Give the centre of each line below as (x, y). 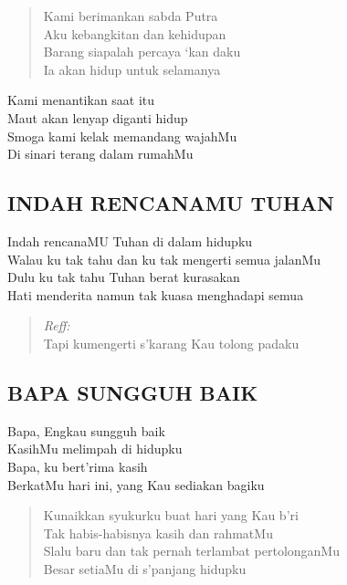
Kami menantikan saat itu (81, 100)
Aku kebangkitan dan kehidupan (135, 33)
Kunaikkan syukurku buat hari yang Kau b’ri (171, 515)
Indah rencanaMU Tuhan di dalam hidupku (130, 240)
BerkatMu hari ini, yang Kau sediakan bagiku (136, 484)
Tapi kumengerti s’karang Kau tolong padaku (171, 343)
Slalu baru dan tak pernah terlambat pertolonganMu (191, 551)
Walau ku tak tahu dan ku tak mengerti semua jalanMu (164, 259)
